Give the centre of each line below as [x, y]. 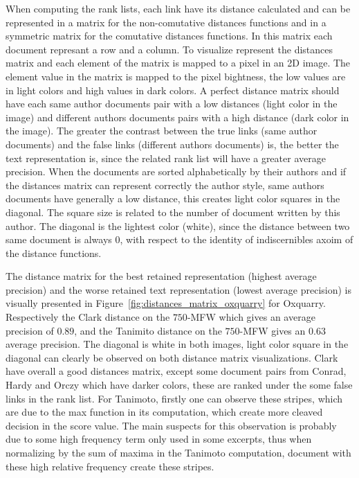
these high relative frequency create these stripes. [110, 466]
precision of [30, 330]
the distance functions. [54, 253]
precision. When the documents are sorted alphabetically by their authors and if [176, 171]
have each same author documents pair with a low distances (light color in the [172, 104]
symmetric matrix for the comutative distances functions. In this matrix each [169, 36]
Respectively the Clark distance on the [88, 317]
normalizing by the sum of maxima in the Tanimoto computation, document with [178, 452]
